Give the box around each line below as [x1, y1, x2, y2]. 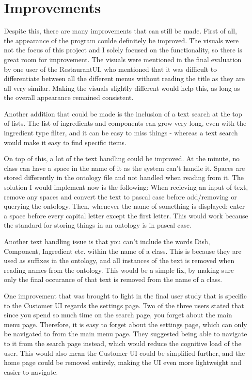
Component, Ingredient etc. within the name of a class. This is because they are [4, 246, 242, 256]
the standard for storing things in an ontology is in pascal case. [4, 220, 191, 230]
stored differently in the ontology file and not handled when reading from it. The [4, 172, 244, 182]
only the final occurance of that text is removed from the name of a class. [4, 274, 222, 284]
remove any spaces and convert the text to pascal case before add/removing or [4, 191, 237, 201]
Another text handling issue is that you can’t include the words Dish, [4, 236, 210, 246]
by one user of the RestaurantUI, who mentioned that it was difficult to [4, 64, 217, 74]
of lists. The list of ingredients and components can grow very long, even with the [4, 118, 247, 128]
